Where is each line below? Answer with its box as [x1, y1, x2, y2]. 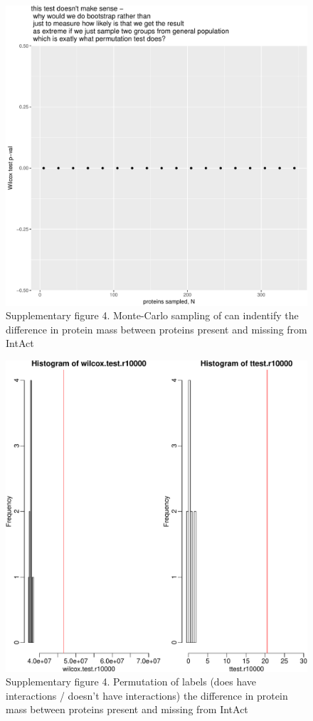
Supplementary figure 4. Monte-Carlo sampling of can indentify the [6, 308, 299, 323]
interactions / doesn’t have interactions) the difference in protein [6, 688, 288, 703]
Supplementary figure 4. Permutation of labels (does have [6, 674, 257, 689]
